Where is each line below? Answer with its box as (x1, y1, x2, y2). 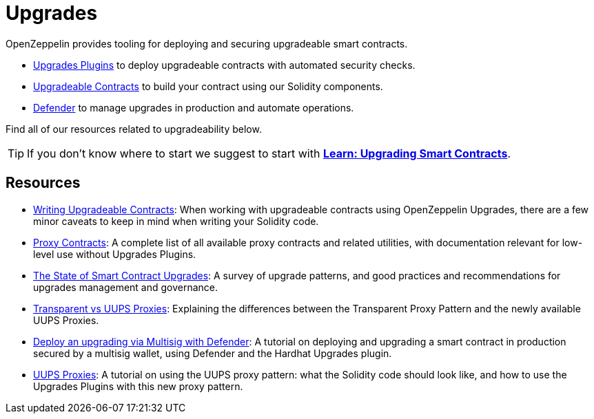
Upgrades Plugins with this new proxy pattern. (33, 380, 243, 392)
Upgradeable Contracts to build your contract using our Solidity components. (33, 80, 383, 92)
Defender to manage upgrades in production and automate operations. (33, 101, 354, 114)
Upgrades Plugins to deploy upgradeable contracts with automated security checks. (33, 58, 416, 71)
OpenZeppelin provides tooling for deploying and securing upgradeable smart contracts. (6, 37, 408, 50)
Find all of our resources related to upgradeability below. (6, 122, 262, 135)
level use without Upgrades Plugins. (33, 248, 196, 260)
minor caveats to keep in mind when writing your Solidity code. (33, 215, 319, 227)
